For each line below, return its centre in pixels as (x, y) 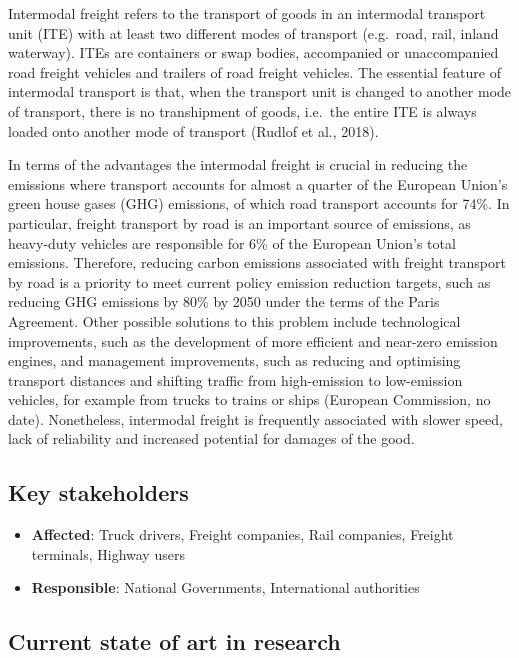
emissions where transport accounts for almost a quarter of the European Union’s (258, 183)
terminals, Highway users (108, 553)
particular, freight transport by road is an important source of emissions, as (239, 222)
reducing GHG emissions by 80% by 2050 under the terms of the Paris (224, 301)
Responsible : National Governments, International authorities (225, 587)
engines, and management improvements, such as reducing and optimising (234, 360)
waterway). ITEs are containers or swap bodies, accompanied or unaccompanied (253, 52)
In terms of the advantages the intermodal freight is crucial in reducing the (238, 164)
